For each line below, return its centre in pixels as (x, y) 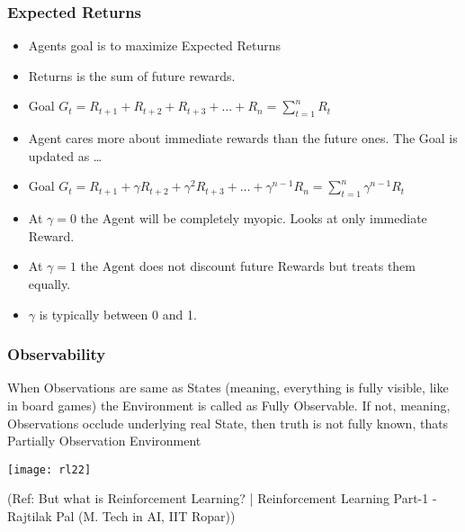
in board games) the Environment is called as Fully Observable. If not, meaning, (229, 405)
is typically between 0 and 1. (118, 314)
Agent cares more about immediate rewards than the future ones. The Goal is (243, 138)
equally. (49, 283)
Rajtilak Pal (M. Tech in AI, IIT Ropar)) (121, 516)
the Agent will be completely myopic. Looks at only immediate (254, 218)
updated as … (65, 155)
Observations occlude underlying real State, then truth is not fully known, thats (228, 423)
